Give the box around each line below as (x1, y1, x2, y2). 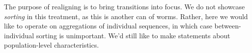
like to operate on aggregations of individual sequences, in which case (4, 21, 212, 31)
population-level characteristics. (4, 40, 99, 50)
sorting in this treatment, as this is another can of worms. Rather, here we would (4, 11, 248, 21)
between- (214, 21, 241, 31)
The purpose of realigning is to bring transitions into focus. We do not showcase (4, 1, 245, 11)
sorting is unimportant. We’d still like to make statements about (36, 30, 230, 40)
